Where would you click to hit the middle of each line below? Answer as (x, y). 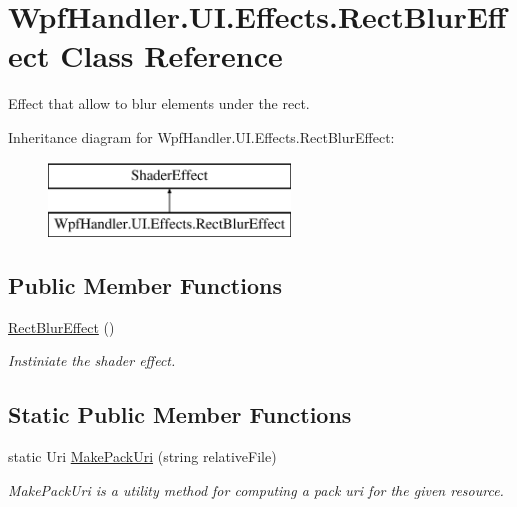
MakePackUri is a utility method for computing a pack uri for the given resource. (256, 489)
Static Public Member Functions (180, 414)
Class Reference (171, 55)
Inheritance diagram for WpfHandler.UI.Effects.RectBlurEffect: (201, 136)
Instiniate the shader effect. (92, 360)
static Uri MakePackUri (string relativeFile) (142, 456)
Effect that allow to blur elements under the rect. (159, 103)
